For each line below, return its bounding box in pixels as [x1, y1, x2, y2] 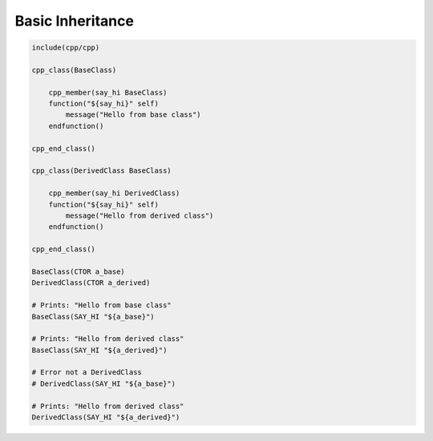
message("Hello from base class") [65, 110, 201, 119]
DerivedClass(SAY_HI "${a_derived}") [31, 413, 180, 422]
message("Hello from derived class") [65, 211, 214, 220]
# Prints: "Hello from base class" [31, 301, 172, 310]
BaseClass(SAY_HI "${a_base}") [31, 312, 156, 321]
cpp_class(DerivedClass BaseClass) [31, 166, 172, 175]
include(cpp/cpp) [31, 43, 100, 52]
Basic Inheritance [14, 12, 134, 30]
